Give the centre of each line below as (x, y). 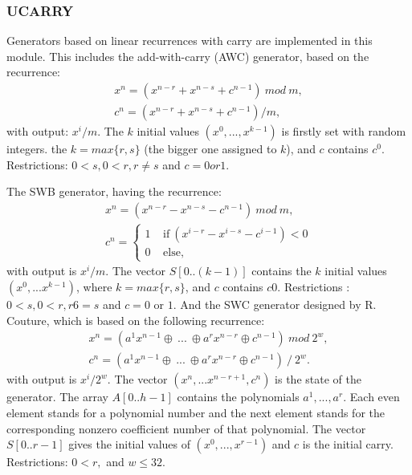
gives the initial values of (129, 444)
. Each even (371, 397)
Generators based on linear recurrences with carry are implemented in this (190, 41)
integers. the (37, 149)
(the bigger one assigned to (210, 149)
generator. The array (57, 397)
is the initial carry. (348, 444)
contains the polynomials (238, 397)
